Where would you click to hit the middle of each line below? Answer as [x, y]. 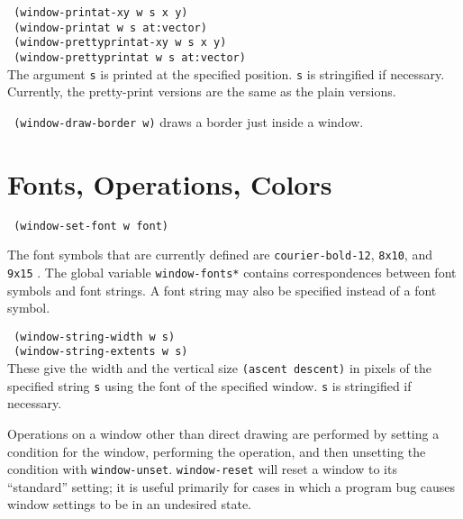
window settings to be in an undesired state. [130, 504]
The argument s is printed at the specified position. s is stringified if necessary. [226, 73]
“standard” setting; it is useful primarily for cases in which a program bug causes [231, 486]
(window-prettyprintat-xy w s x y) [120, 43]
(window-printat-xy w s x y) [101, 13]
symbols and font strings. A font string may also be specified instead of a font [222, 290]
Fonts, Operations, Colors [170, 183]
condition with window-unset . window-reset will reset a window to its [202, 469]
